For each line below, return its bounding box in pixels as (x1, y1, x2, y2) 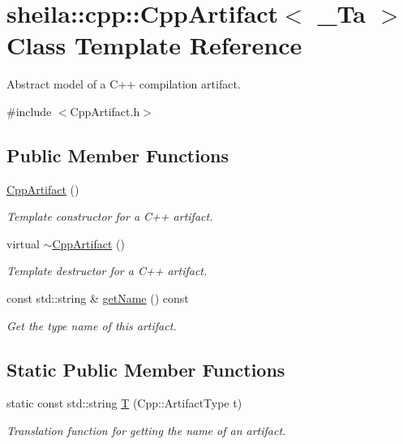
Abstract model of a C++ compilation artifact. (6, 75, 241, 93)
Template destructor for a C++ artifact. (6, 262, 208, 279)
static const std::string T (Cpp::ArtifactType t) (6, 394, 242, 412)
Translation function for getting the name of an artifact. (6, 422, 286, 439)
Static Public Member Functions (6, 356, 285, 381)
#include (6, 102, 52, 119)
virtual (6, 235, 40, 252)
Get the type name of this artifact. (6, 317, 177, 334)
